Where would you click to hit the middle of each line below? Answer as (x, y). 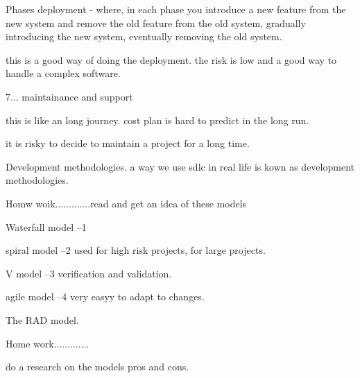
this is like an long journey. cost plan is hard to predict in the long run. (157, 120)
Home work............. (48, 343)
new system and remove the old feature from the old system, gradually (156, 23)
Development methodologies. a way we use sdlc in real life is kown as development (180, 166)
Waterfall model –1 (46, 226)
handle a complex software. (63, 73)
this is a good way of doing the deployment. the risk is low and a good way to (171, 59)
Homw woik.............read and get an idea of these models (126, 203)
